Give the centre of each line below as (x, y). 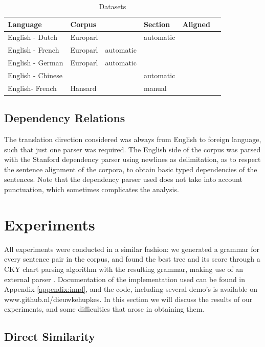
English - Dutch (32, 37)
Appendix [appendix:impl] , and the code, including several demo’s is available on (131, 289)
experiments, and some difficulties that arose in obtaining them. (104, 309)
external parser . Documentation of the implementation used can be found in (125, 279)
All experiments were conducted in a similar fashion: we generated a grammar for (132, 249)
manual (155, 88)
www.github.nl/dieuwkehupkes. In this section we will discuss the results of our (128, 299)
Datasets (113, 6)
